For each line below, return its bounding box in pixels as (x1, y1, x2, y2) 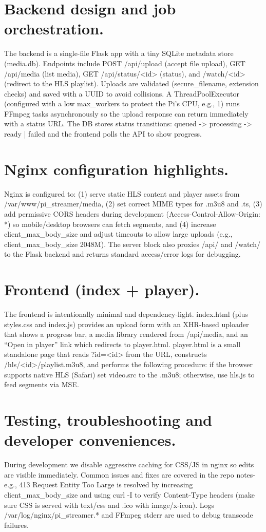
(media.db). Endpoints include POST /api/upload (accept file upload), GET (4, 58, 245, 68)
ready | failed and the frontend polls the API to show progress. (4, 128, 202, 139)
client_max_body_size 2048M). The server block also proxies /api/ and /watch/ (4, 238, 260, 249)
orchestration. (4, 18, 104, 39)
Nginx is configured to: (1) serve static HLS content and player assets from (4, 188, 240, 199)
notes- (236, 469, 256, 480)
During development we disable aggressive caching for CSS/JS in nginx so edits (4, 459, 254, 470)
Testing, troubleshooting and (4, 409, 212, 430)
